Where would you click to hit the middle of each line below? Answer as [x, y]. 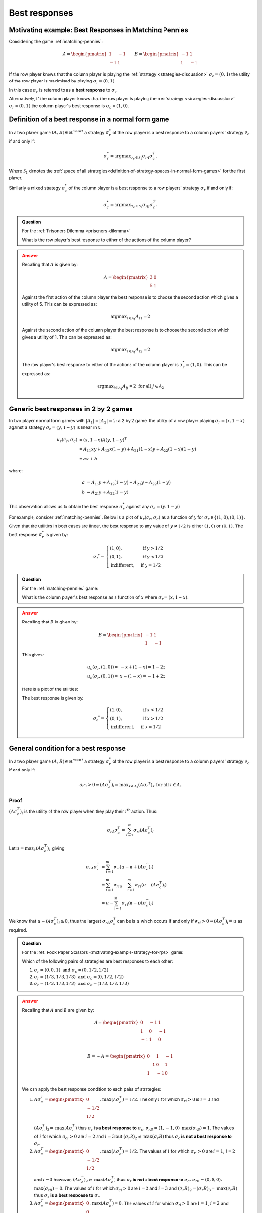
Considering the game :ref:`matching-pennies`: [56, 42]
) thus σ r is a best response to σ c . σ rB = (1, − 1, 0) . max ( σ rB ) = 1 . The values [155, 1128]
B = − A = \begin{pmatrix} [116, 1056]
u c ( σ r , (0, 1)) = [103, 677]
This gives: [33, 655]
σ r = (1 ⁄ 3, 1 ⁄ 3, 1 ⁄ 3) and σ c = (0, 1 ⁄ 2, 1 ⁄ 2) [79, 978]
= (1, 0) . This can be [206, 364]
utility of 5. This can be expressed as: [59, 304]
